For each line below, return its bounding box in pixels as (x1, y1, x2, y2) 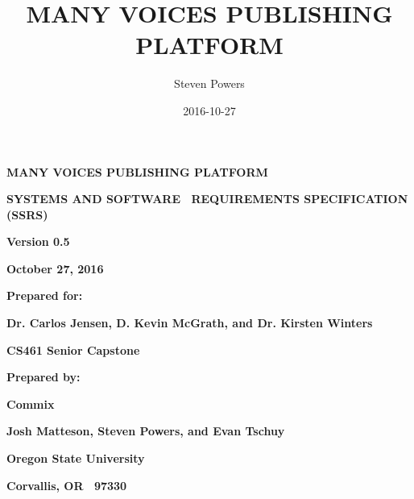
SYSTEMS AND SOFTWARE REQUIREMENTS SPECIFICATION (6, 190, 408, 207)
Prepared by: (6, 368, 81, 385)
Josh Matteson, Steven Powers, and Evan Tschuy (6, 422, 285, 439)
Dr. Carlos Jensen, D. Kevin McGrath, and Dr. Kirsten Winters (6, 314, 373, 331)
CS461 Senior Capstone (6, 341, 140, 358)
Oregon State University (6, 450, 145, 467)
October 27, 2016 (6, 260, 104, 277)
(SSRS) (6, 206, 48, 222)
